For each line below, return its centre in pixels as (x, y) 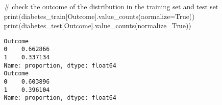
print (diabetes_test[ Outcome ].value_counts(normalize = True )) (98, 26)
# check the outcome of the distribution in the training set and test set (111, 6)
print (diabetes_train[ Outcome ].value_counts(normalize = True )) (99, 16)
